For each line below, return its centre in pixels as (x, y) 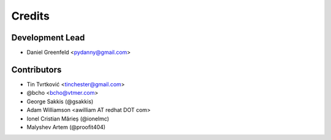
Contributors (36, 69)
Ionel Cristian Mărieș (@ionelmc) (68, 119)
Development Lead (48, 38)
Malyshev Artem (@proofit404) (66, 127)
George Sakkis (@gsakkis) (60, 101)
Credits (31, 16)
